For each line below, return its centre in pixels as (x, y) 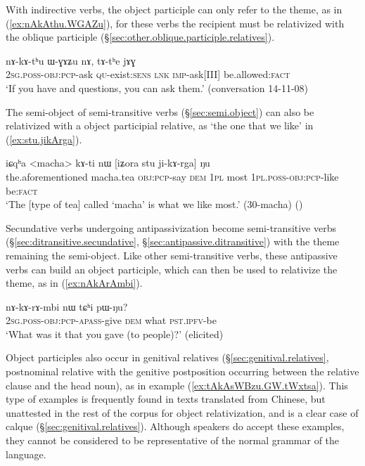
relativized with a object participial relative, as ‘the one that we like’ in (160, 125)
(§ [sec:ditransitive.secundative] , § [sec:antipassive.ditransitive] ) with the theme (173, 241)
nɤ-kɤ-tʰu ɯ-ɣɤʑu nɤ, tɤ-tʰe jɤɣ (71, 60)
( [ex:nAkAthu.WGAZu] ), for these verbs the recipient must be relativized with (175, 23)
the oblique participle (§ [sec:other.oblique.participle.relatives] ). (140, 37)
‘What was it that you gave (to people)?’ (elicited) (115, 334)
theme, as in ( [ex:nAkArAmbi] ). (74, 283)
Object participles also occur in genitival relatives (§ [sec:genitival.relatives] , (167, 357)
